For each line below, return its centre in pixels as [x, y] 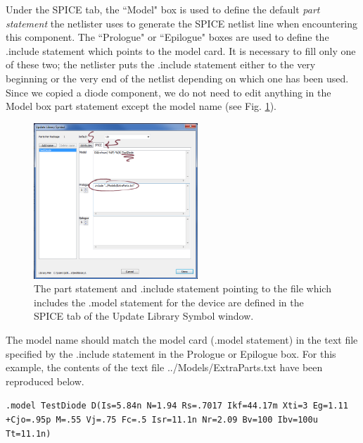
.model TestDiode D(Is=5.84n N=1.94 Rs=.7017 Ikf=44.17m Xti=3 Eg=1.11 [177, 406]
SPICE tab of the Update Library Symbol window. [144, 316]
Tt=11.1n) [28, 433]
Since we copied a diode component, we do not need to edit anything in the [168, 92]
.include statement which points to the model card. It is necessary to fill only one [181, 50]
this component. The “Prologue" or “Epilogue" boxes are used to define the [167, 37]
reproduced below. [45, 381]
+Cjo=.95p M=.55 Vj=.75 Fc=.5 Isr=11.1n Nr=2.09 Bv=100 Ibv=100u [162, 420]
